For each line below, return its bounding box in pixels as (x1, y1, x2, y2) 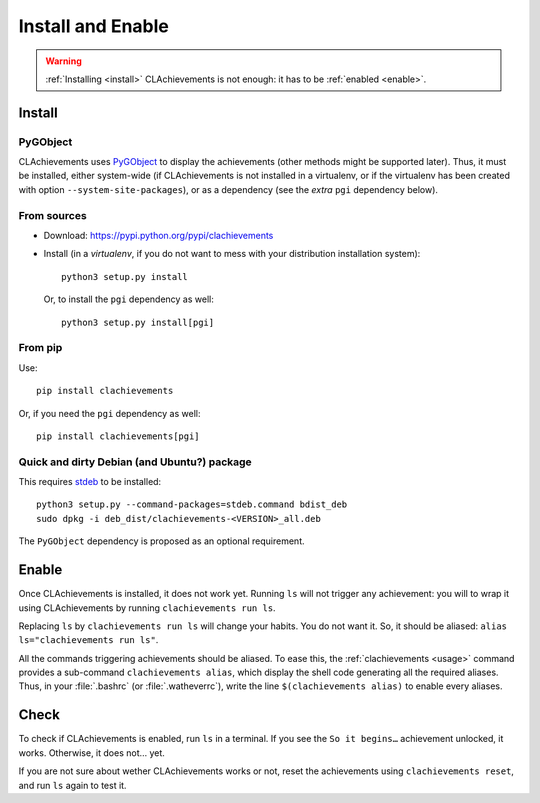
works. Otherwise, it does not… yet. (18, 746, 165, 759)
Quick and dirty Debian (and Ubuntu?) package (18, 455, 252, 469)
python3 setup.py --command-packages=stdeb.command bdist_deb (36, 499, 348, 510)
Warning (45, 55, 82, 67)
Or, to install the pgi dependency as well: (43, 293, 214, 305)
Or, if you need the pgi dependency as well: (18, 407, 201, 419)
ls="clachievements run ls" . (18, 634, 159, 646)
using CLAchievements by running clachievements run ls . (18, 601, 276, 614)
